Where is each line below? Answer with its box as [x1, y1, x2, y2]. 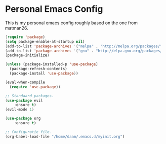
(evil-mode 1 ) [5, 107, 35, 112]
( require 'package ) [5, 35, 45, 39]
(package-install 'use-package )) [9, 71, 79, 76]
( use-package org [5, 116, 41, 121]
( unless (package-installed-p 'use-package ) [5, 62, 98, 67]
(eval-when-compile [5, 80, 45, 85]
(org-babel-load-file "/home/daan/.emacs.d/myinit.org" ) [5, 134, 125, 139]
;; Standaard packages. [5, 93, 54, 98]
